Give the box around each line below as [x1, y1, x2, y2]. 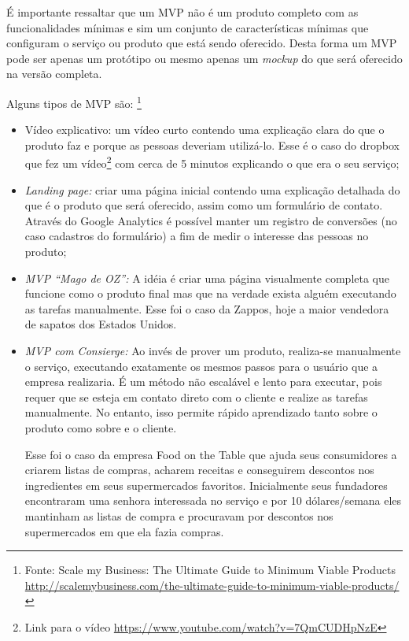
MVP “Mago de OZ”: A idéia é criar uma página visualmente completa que [24, 269, 389, 286]
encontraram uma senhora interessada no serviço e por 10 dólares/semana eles [24, 492, 402, 509]
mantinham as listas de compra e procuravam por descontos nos [24, 507, 333, 524]
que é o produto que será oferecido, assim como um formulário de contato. [24, 197, 383, 213]
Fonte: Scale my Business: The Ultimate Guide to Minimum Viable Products [24, 561, 396, 578]
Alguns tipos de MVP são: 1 [6, 92, 142, 111]
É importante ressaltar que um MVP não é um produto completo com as [6, 4, 359, 20]
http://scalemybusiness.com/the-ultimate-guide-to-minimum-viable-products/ [24, 576, 400, 593]
